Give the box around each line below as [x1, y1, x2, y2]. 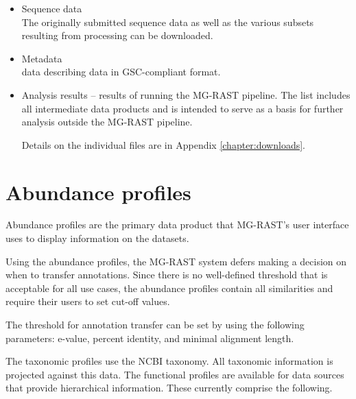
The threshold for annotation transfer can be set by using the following [5, 317, 305, 332]
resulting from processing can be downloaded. [21, 28, 213, 43]
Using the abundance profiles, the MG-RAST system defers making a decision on [5, 254, 347, 268]
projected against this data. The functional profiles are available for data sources [5, 367, 344, 381]
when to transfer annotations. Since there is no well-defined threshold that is [5, 267, 328, 282]
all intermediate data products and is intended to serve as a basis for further [21, 101, 344, 115]
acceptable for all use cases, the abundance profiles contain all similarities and [5, 280, 333, 295]
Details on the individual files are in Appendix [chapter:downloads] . [21, 137, 306, 152]
